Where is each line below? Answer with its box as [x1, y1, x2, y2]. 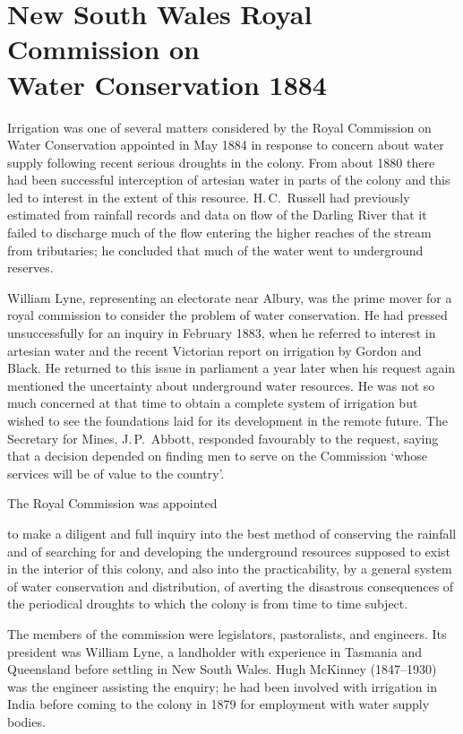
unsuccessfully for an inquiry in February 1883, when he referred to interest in [7, 324, 436, 342]
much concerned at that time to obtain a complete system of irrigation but [7, 393, 418, 412]
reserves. [7, 258, 54, 277]
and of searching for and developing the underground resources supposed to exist [7, 541, 451, 560]
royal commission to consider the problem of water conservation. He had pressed [7, 306, 448, 324]
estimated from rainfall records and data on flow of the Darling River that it [7, 205, 427, 224]
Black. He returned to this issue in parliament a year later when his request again [7, 358, 456, 377]
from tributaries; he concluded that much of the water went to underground [7, 240, 424, 259]
